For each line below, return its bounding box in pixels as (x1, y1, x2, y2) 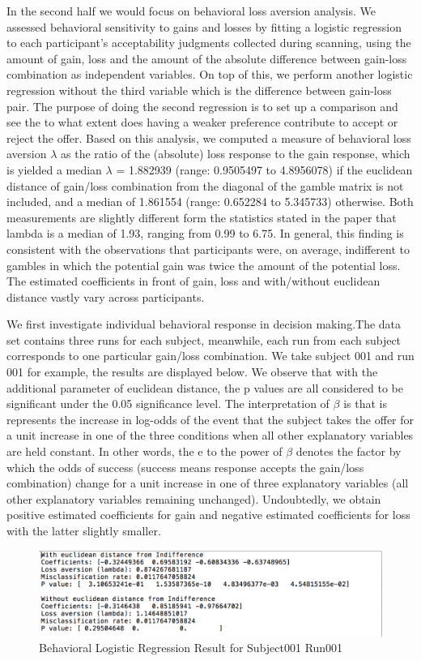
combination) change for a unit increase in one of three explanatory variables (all (6, 474, 409, 491)
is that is (343, 395, 387, 412)
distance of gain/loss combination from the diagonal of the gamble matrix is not (6, 177, 404, 194)
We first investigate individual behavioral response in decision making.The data (6, 315, 402, 333)
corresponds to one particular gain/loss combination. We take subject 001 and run (6, 347, 415, 364)
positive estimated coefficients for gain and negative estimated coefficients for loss (6, 506, 410, 523)
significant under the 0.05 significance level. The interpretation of (6, 395, 330, 412)
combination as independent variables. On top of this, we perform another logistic (6, 66, 413, 83)
